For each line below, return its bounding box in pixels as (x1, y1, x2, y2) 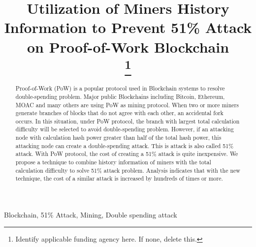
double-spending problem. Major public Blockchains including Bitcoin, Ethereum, (15, 92, 225, 100)
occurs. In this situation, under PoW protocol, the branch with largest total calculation (15, 117, 240, 125)
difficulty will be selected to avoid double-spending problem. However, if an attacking (15, 125, 234, 133)
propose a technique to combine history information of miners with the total (15, 158, 211, 166)
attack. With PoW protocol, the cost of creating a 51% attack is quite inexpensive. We (15, 150, 238, 158)
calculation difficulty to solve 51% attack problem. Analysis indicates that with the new (15, 166, 240, 174)
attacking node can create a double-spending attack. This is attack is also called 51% (15, 141, 234, 150)
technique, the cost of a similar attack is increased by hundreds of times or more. (15, 174, 223, 183)
